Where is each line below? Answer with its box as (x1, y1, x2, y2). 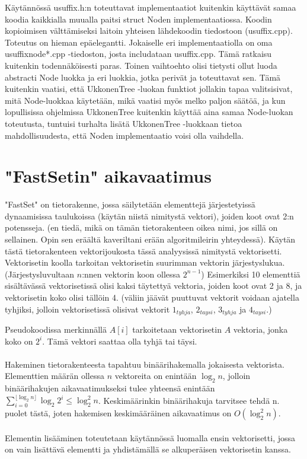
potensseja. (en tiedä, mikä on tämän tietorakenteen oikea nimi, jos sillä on (5, 221, 278, 234)
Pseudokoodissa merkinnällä (5, 323, 107, 336)
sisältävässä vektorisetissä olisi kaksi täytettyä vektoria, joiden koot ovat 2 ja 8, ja (5, 279, 302, 292)
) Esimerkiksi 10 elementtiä (201, 267, 300, 280)
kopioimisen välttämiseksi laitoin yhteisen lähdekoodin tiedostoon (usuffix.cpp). (5, 24, 293, 37)
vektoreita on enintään (114, 369, 197, 382)
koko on (5, 334, 33, 347)
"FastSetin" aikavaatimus (5, 164, 212, 188)
